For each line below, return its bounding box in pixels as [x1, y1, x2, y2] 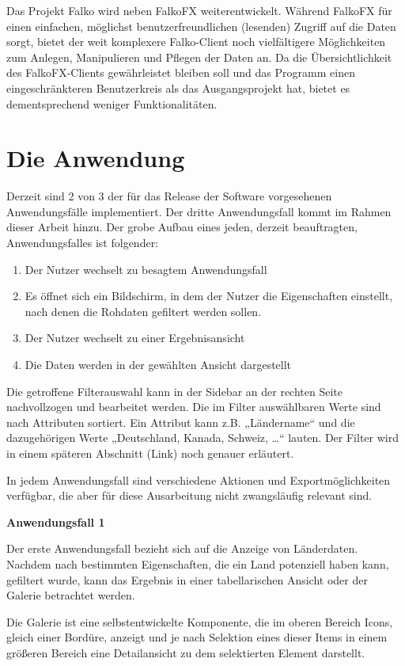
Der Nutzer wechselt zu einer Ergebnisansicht [25, 329, 245, 346]
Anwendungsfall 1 [6, 513, 105, 530]
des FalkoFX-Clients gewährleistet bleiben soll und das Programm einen [6, 64, 355, 81]
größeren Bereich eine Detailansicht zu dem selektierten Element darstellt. [6, 644, 365, 660]
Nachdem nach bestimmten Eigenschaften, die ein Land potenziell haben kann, [6, 555, 389, 572]
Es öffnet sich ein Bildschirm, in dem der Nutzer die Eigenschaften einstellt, [25, 287, 393, 304]
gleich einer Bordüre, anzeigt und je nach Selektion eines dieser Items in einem [6, 629, 388, 645]
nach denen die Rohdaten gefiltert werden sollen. [25, 303, 262, 319]
